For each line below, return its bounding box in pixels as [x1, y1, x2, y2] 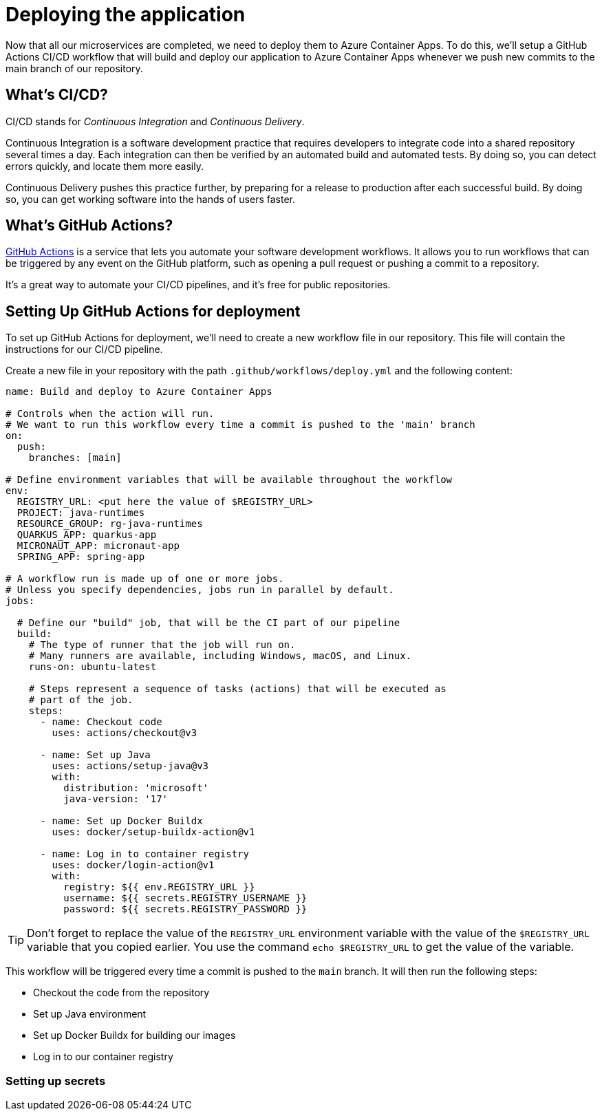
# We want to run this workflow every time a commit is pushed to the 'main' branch [6, 419, 475, 431]
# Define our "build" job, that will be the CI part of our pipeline [17, 617, 400, 629]
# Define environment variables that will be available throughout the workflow [6, 474, 453, 486]
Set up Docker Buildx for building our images [33, 1029, 236, 1042]
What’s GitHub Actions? [6, 217, 173, 235]
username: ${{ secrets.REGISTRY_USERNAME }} [63, 892, 308, 904]
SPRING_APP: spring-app [17, 551, 145, 563]
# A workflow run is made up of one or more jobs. [6, 573, 284, 585]
